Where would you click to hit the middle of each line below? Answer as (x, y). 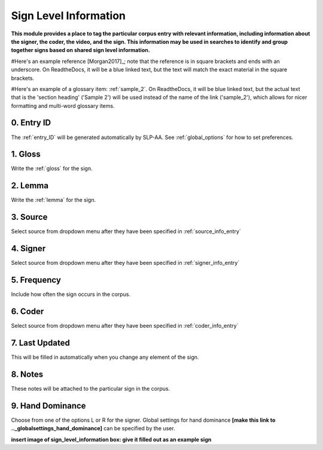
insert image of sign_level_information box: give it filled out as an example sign (111, 439)
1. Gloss (26, 154)
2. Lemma (30, 186)
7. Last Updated (40, 342)
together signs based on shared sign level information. (80, 50)
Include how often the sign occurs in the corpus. (71, 294)
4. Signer (28, 249)
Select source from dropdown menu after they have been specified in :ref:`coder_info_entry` (125, 326)
